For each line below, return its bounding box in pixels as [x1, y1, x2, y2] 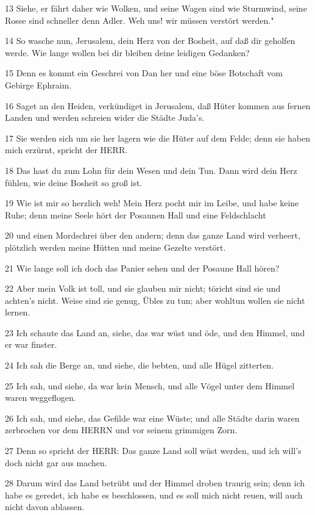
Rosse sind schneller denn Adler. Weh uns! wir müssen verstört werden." [5, 13, 274, 26]
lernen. [5, 306, 30, 319]
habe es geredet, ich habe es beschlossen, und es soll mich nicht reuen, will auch [5, 488, 303, 501]
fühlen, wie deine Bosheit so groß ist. [5, 176, 143, 189]
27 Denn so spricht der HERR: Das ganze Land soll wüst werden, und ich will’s [5, 444, 302, 457]
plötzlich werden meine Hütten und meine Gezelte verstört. [5, 240, 226, 253]
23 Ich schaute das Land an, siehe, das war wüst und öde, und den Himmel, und [5, 326, 305, 339]
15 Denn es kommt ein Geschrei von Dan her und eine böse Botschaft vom [5, 67, 283, 79]
